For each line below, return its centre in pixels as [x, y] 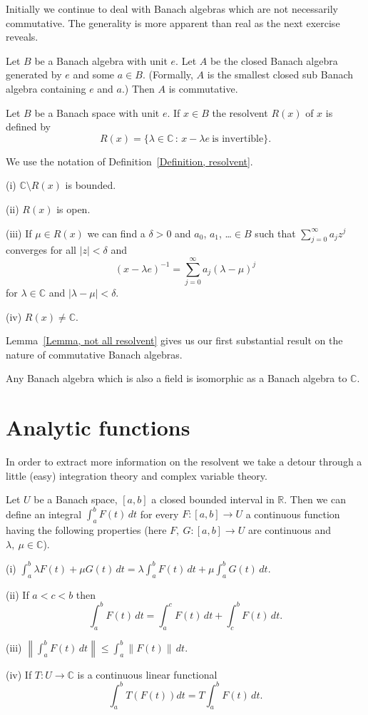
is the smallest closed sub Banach [280, 74]
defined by [29, 127]
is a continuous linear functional [147, 674]
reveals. [22, 37]
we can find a [116, 233]
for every [159, 514]
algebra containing [46, 88]
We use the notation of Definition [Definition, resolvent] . [129, 161]
